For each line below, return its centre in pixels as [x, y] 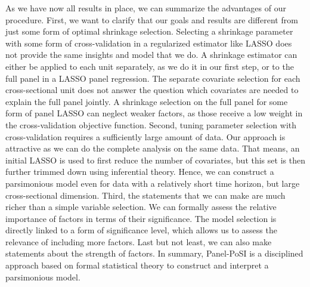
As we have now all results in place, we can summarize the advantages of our [146, 8]
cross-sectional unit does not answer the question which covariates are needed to [152, 90]
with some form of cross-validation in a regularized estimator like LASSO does [149, 43]
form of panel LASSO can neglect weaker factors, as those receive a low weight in [154, 113]
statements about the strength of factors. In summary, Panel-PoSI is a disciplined [154, 253]
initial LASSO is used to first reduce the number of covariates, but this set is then [155, 160]
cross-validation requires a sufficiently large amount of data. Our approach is [145, 136]
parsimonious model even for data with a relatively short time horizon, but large [153, 183]
